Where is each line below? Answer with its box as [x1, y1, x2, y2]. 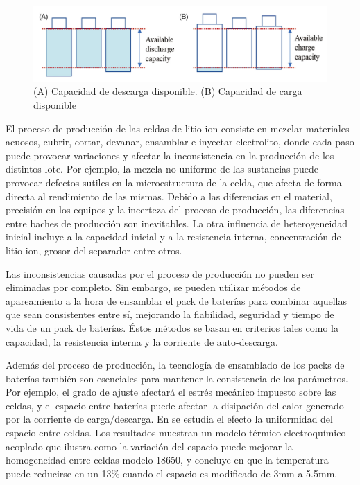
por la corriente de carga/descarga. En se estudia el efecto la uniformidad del [6, 412, 333, 426]
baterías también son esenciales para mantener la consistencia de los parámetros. [6, 371, 348, 385]
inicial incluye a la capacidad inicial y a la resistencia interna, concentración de [6, 229, 341, 244]
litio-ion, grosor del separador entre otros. [6, 242, 182, 257]
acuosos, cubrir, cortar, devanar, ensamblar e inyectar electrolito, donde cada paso [6, 134, 354, 149]
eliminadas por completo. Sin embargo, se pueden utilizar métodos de [6, 280, 301, 294]
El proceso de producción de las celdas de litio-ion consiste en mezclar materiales [6, 121, 350, 135]
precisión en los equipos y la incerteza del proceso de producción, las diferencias [6, 202, 345, 217]
